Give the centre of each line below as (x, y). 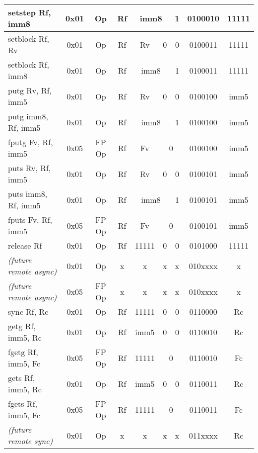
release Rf (25, 245)
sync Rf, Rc (28, 312)
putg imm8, (28, 116)
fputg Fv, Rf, (31, 142)
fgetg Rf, (23, 352)
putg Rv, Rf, (30, 90)
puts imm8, (28, 194)
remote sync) (31, 441)
